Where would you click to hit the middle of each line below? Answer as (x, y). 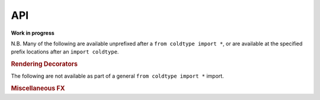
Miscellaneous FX (38, 88)
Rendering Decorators (44, 64)
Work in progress (33, 33)
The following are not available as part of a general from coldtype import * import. (118, 76)
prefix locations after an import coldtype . (65, 52)
